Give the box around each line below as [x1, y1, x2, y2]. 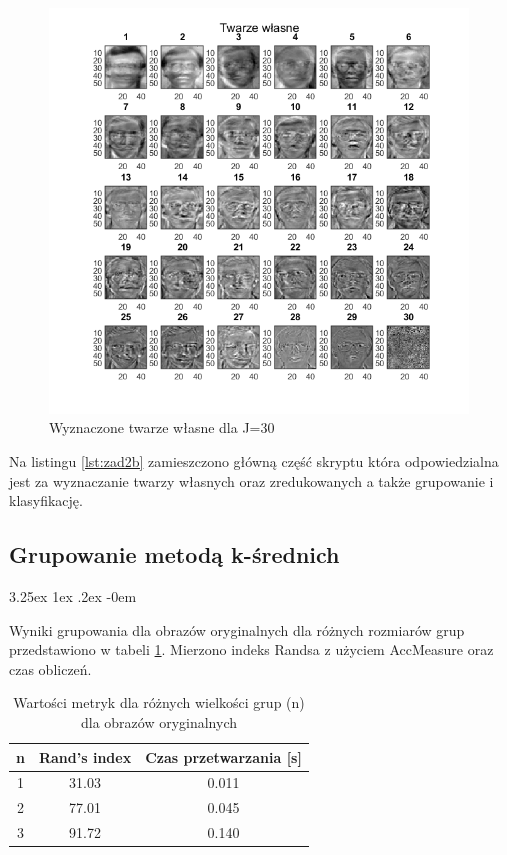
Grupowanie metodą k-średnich [9, 539, 340, 570]
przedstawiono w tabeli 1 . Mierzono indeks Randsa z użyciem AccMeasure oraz [9, 639, 494, 660]
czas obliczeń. [9, 658, 92, 679]
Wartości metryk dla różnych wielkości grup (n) [13, 692, 305, 713]
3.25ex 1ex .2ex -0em [9, 586, 137, 607]
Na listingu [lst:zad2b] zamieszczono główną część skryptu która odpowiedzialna [9, 451, 499, 472]
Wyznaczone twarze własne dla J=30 [49, 417, 275, 438]
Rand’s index [38, 746, 132, 767]
